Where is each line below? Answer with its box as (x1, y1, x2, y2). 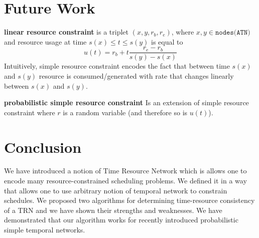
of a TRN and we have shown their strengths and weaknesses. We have (4, 204, 222, 215)
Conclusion (4, 136, 82, 157)
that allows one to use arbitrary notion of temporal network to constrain (4, 185, 227, 195)
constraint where (4, 107, 55, 117)
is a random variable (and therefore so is (63, 107, 188, 117)
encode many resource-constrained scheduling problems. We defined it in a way (4, 175, 247, 186)
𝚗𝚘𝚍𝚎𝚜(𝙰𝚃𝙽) (215, 29, 250, 37)
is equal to (151, 36, 183, 47)
